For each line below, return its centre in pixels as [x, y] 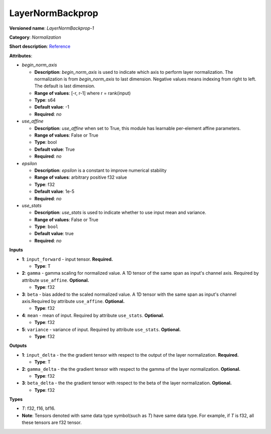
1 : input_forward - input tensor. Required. [67, 259]
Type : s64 [45, 100]
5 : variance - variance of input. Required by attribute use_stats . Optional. [101, 330]
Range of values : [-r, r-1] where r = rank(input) [83, 93]
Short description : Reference [40, 46]
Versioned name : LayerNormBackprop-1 [52, 28]
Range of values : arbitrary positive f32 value [81, 177]
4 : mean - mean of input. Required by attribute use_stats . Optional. [93, 315]
